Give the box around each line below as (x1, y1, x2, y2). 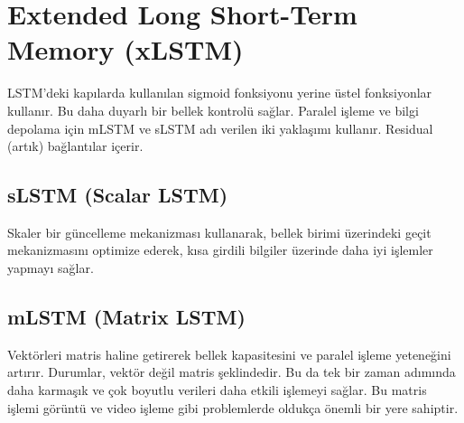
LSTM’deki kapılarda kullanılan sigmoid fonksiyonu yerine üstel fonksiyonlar (7, 83, 432, 102)
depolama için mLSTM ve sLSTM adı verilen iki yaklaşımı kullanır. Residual (7, 118, 433, 137)
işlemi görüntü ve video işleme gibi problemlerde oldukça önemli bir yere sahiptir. (7, 398, 459, 417)
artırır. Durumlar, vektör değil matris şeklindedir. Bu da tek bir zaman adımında (7, 362, 456, 381)
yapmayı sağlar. (7, 258, 94, 277)
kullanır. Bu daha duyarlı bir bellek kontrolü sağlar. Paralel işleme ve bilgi (7, 100, 419, 119)
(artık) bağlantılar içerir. (7, 136, 144, 155)
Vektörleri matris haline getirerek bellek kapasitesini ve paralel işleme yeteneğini (7, 344, 451, 363)
